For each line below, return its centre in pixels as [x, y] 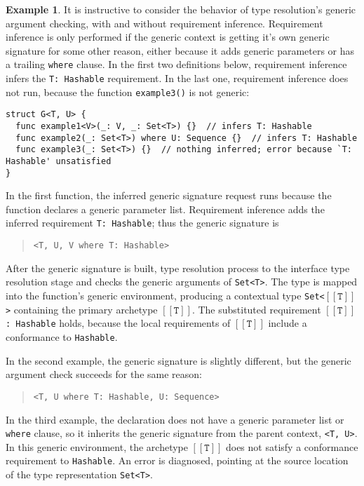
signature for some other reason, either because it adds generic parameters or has [180, 50]
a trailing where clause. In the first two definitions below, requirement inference [176, 64]
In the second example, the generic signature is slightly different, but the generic [178, 360]
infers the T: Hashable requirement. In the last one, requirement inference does [177, 78]
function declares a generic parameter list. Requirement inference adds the [165, 209]
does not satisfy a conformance [292, 446]
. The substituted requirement [256, 309]
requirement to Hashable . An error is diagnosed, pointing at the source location [177, 460]
